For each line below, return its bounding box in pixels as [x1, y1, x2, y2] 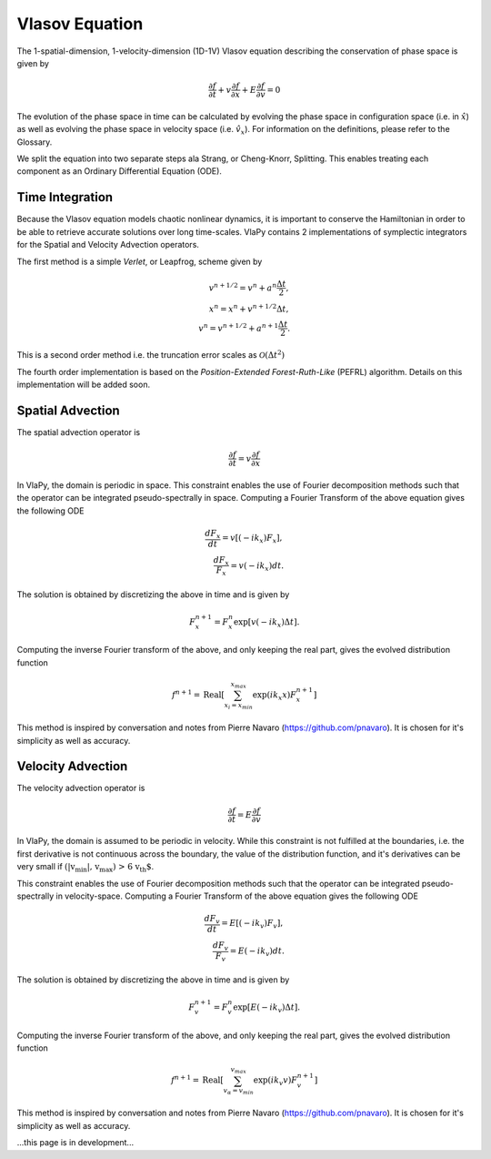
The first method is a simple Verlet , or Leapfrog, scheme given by [16, 256, 263, 267]
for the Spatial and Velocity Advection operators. [16, 239, 200, 250]
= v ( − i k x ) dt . [230, 560, 285, 573]
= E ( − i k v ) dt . [229, 946, 286, 958]
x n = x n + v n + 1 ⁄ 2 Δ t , [209, 301, 289, 314]
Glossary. [16, 137, 53, 147]
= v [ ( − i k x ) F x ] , [221, 533, 283, 545]
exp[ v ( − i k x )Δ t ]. [233, 616, 300, 629]
